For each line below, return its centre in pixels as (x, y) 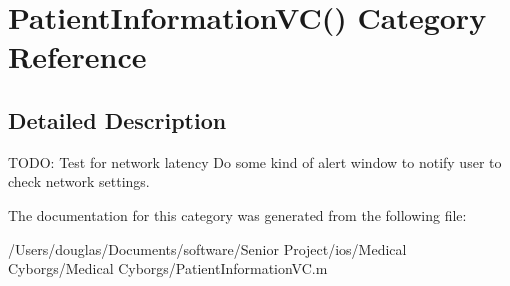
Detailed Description (117, 119)
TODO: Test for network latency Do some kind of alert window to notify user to (255, 161)
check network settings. (79, 181)
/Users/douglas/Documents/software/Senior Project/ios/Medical (207, 248)
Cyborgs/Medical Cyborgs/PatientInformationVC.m (168, 268)
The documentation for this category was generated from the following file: (237, 214)
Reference (77, 56)
